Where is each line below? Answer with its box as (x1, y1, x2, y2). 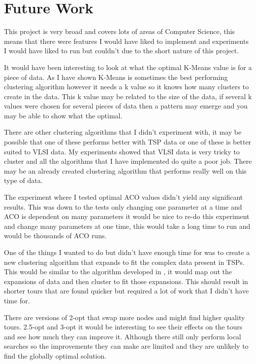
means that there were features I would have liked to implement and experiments (4, 36, 249, 46)
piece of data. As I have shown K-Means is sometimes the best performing (4, 72, 228, 82)
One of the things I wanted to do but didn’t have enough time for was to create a (4, 247, 250, 257)
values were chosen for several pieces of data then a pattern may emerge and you (4, 101, 248, 111)
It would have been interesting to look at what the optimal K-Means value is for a (4, 62, 252, 72)
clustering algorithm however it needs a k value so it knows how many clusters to (4, 81, 249, 92)
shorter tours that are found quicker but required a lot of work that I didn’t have (4, 286, 249, 296)
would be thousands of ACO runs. (4, 230, 107, 241)
